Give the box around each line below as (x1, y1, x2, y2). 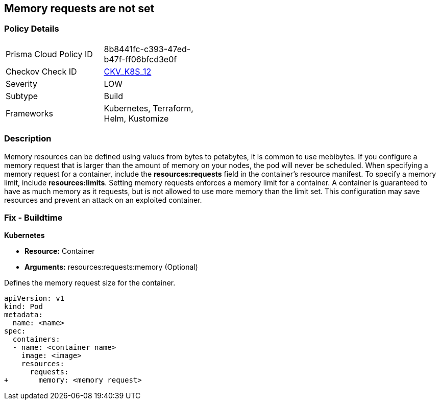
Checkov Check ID (6, 66, 77, 77)
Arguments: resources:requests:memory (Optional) (25, 263, 198, 272)
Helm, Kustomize (104, 113, 169, 124)
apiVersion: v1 (4, 294, 65, 303)
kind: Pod (4, 302, 43, 311)
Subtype (6, 90, 38, 101)
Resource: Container (25, 247, 95, 256)
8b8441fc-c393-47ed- (104, 43, 191, 54)
